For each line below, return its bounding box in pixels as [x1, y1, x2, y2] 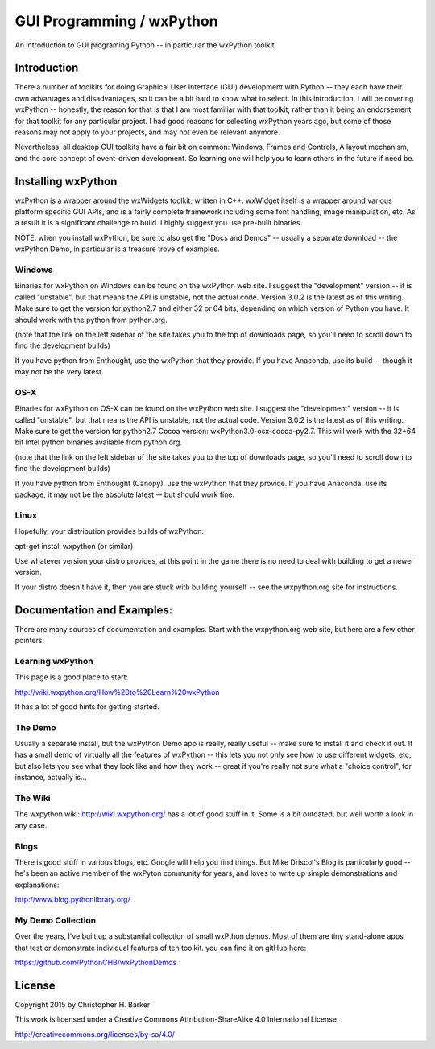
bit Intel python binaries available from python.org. [14, 437, 183, 447]
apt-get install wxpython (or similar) [14, 541, 134, 551]
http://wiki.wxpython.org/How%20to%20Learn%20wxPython [14, 687, 221, 696]
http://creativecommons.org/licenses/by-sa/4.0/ [14, 1029, 175, 1039]
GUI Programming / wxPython [14, 12, 218, 30]
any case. [14, 820, 48, 830]
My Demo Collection [14, 915, 97, 926]
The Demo [14, 721, 56, 733]
